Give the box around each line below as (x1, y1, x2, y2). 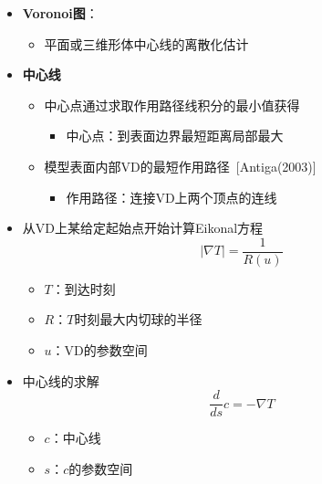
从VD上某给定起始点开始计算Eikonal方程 (22, 218, 264, 237)
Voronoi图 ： (22, 4, 99, 22)
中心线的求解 (22, 371, 99, 390)
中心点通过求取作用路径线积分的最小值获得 (44, 95, 300, 114)
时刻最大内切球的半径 (74, 310, 203, 329)
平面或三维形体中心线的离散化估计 (44, 34, 249, 53)
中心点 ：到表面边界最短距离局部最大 (66, 126, 284, 145)
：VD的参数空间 (51, 341, 148, 359)
